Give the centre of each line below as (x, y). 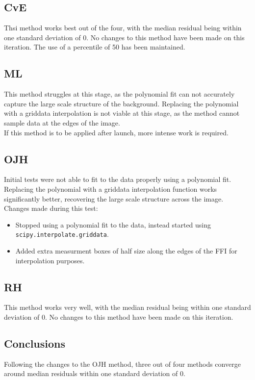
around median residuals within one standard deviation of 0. (95, 373)
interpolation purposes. (50, 260)
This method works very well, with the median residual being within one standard (127, 307)
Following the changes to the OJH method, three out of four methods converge (122, 364)
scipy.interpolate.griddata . (62, 234)
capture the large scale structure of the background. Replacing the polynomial (121, 103)
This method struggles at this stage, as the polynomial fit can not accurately (119, 94)
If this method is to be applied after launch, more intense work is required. (116, 132)
